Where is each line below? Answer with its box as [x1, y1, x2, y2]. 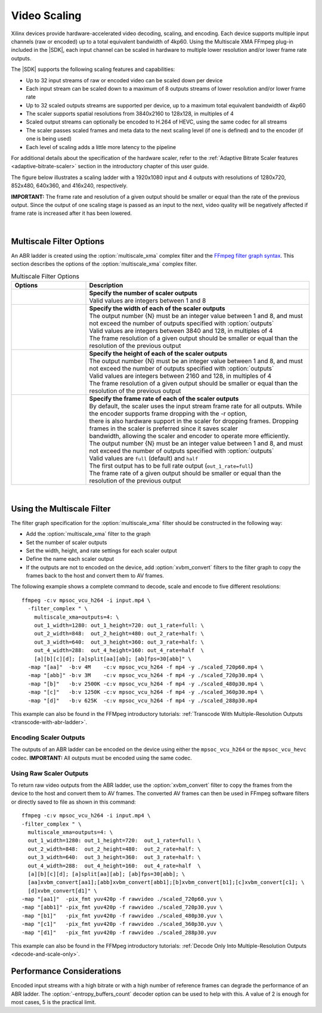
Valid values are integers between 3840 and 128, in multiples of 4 [89, 326, 273, 335]
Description [89, 281, 123, 289]
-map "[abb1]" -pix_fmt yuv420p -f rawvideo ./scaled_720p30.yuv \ [21, 904, 223, 911]
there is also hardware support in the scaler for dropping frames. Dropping [89, 416, 299, 425]
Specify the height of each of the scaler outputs [89, 349, 228, 357]
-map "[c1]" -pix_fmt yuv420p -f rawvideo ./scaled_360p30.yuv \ [21, 921, 223, 928]
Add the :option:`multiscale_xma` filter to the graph [26, 530, 151, 538]
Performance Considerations [11, 966, 122, 977]
